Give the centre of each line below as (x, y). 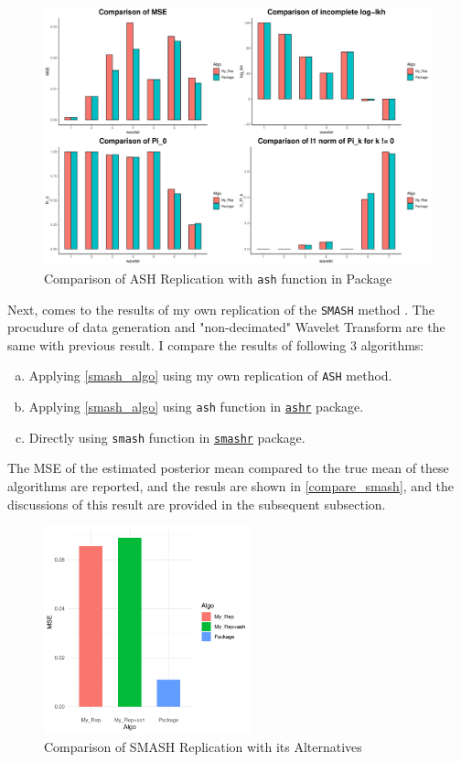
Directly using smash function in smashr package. (167, 437)
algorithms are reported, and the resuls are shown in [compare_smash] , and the (231, 486)
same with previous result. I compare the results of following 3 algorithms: (216, 344)
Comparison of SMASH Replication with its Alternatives (203, 746)
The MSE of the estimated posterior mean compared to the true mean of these (228, 468)
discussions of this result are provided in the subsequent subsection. (197, 504)
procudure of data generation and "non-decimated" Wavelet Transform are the (226, 327)
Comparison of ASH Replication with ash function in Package (218, 278)
